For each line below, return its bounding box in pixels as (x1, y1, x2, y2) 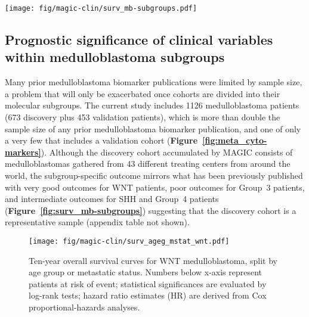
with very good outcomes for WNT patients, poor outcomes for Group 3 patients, (5, 181, 305, 193)
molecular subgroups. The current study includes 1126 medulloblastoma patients (5, 99, 299, 111)
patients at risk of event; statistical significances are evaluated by (29, 277, 267, 290)
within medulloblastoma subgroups (5, 48, 225, 66)
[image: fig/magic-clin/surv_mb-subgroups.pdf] (5, 4, 197, 13)
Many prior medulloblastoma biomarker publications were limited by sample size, (5, 76, 302, 88)
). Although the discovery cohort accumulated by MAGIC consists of (41, 145, 293, 158)
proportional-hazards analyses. (29, 301, 140, 313)
